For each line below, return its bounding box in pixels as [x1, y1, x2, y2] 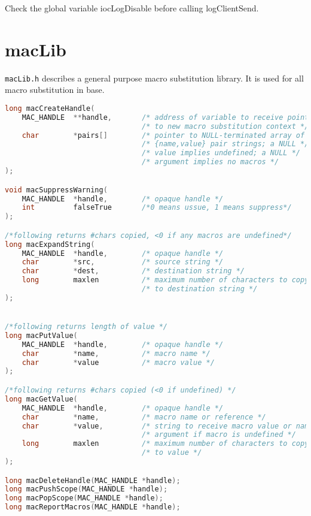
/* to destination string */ [142, 285, 258, 294]
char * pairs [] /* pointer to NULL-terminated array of [22, 131, 305, 140]
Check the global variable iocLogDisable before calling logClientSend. [5, 2, 259, 14]
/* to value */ [142, 448, 202, 457]
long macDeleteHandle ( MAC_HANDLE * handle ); [5, 476, 181, 485]
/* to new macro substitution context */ [142, 122, 309, 131]
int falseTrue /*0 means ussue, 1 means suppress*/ [22, 203, 292, 212]
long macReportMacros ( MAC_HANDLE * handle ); [5, 503, 181, 512]
